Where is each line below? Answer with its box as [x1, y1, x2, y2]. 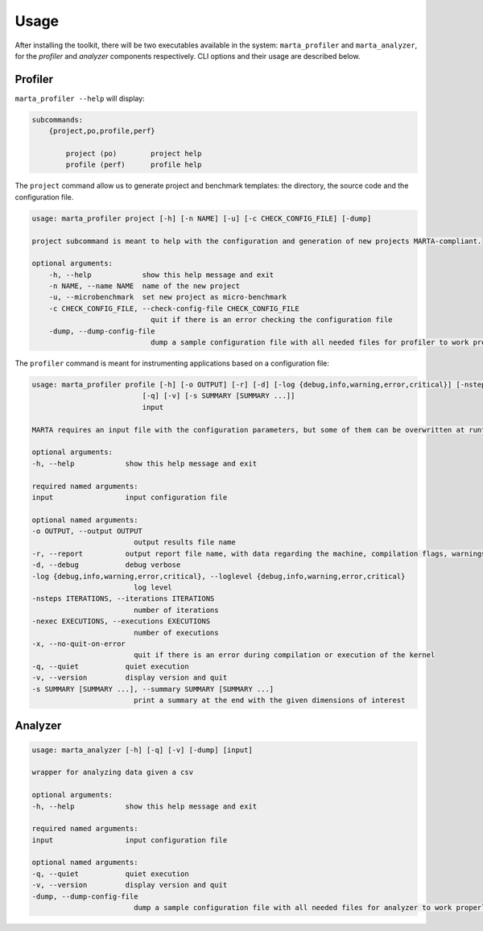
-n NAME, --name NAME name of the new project [48, 282, 241, 291]
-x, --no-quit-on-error [31, 639, 126, 648]
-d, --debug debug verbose [31, 561, 181, 569]
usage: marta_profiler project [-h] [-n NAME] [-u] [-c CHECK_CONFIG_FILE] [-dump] [31, 213, 372, 223]
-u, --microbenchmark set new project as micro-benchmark [48, 292, 287, 302]
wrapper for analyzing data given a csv [31, 768, 193, 777]
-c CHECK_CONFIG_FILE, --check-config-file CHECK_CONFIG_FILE [48, 304, 299, 313]
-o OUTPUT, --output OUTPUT [31, 527, 142, 536]
